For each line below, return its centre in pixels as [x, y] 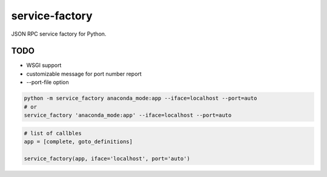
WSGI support [44, 65]
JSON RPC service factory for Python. [59, 34]
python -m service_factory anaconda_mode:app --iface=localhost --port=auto [140, 98]
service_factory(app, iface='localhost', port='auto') [107, 158]
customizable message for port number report [84, 74]
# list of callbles [53, 133]
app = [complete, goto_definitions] [78, 141]
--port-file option [48, 82]
